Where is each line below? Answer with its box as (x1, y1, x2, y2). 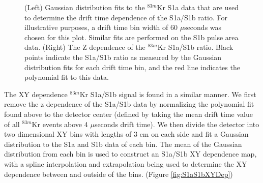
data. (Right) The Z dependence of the (24, 42, 145, 52)
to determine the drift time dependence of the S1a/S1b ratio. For (24, 12, 227, 22)
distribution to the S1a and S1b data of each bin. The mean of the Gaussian (4, 138, 242, 149)
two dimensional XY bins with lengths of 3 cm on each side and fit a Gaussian (4, 129, 249, 139)
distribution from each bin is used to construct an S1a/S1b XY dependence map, (4, 148, 257, 159)
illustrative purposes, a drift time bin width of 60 (24, 22, 178, 33)
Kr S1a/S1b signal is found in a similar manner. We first (79, 88, 256, 99)
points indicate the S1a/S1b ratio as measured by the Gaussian (24, 51, 222, 62)
